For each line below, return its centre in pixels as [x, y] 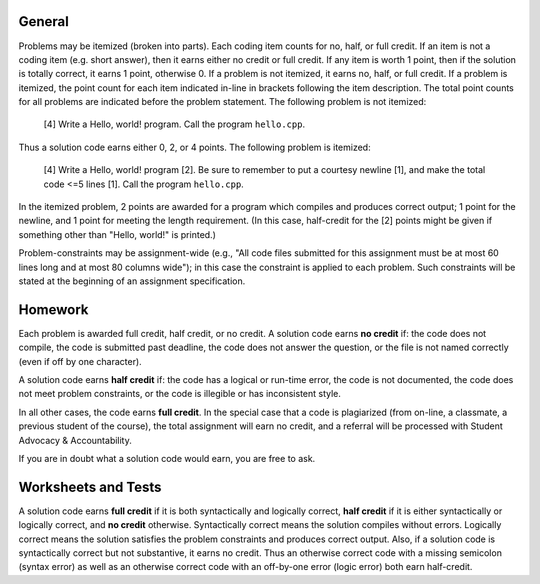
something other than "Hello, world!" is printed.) [117, 234]
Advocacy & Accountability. [75, 440]
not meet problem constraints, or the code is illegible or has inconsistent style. [180, 394]
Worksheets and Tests [90, 486]
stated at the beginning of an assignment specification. [132, 281]
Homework [53, 309]
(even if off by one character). [80, 361]
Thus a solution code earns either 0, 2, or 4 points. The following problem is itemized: [194, 147]
